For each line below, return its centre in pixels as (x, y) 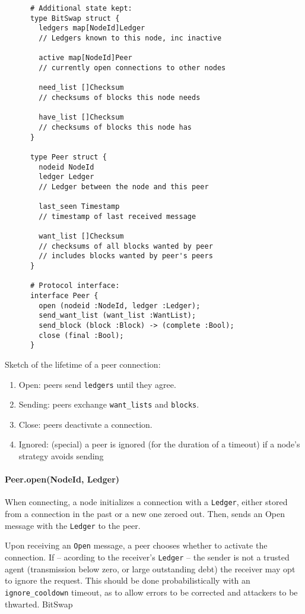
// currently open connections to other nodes (132, 68)
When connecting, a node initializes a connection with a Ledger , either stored (146, 502)
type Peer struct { (68, 157)
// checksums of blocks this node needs (120, 97)
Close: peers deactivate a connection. (85, 424)
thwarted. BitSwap (39, 604)
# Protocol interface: (75, 286)
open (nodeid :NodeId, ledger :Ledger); (120, 306)
